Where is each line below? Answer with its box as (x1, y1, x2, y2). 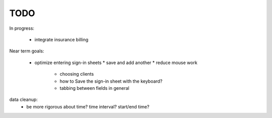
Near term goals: (9, 48, 45, 54)
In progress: (9, 25, 35, 31)
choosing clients (59, 71, 94, 77)
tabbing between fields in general (59, 85, 129, 91)
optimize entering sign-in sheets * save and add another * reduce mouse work (34, 60, 197, 66)
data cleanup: (9, 96, 38, 103)
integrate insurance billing (34, 36, 89, 42)
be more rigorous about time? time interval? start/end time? (26, 103, 150, 109)
